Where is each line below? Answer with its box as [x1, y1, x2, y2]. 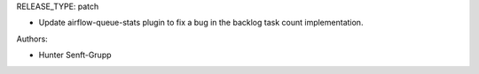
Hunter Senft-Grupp [38, 49, 112, 61]
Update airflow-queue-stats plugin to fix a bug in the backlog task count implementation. [38, 18, 364, 28]
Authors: [16, 33, 48, 44]
